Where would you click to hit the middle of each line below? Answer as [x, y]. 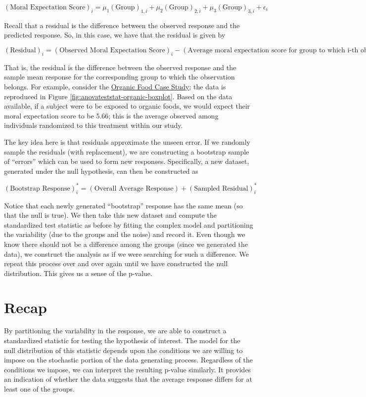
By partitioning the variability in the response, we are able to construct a [115, 331]
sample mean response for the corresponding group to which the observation [119, 77]
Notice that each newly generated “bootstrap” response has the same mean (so [123, 205]
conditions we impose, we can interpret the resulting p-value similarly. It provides [128, 369]
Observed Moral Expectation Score [112, 50]
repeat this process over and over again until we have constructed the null [116, 263]
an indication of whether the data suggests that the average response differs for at [128, 379]
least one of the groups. [39, 389]
